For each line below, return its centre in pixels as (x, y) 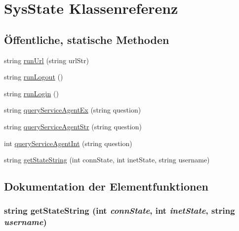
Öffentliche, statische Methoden (87, 39)
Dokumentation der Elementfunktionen (106, 186)
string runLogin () (31, 93)
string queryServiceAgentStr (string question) (73, 126)
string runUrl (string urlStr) (46, 60)
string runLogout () (34, 77)
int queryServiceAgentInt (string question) (68, 143)
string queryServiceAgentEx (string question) (73, 110)
